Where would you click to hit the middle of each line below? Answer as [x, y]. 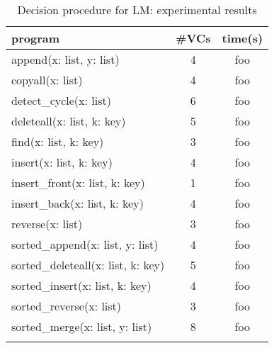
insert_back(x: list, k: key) [78, 203]
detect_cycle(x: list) [61, 100]
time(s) [242, 38]
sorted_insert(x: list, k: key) [81, 285]
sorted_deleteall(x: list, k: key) [88, 265]
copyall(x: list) [47, 80]
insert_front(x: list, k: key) [78, 183]
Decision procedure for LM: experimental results [137, 10]
